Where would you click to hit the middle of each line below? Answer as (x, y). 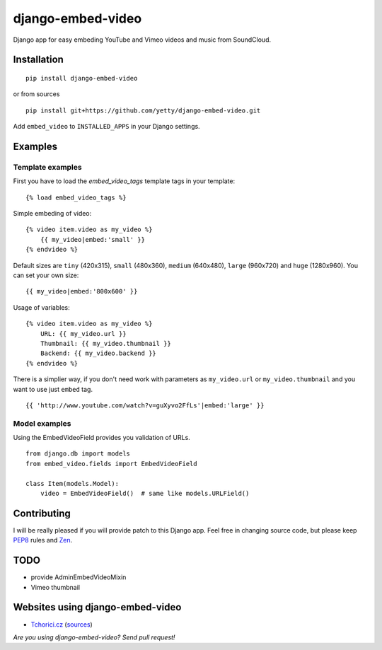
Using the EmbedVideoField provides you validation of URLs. (102, 438)
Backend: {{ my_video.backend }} (98, 353)
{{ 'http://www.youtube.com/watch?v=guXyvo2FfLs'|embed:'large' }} (145, 405)
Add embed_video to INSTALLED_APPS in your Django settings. (107, 127)
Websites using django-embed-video (97, 607)
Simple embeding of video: (52, 214)
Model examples (42, 423)
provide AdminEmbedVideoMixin (79, 577)
